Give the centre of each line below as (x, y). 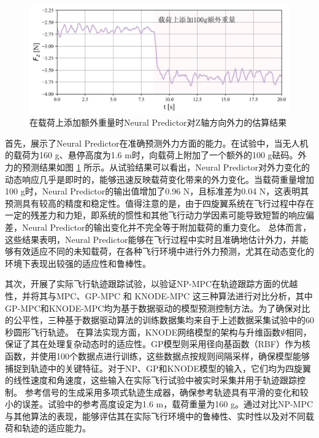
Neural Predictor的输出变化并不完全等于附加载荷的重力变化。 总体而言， (167, 227)
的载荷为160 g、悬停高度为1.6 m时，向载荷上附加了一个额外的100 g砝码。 (152, 155)
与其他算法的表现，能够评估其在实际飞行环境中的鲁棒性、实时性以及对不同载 (159, 416)
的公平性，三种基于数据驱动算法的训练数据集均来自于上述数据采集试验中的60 (159, 320)
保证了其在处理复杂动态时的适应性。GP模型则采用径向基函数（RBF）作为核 (158, 344)
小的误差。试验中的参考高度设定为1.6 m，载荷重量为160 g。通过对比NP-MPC (159, 404)
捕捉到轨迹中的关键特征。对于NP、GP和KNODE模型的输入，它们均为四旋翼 (158, 368)
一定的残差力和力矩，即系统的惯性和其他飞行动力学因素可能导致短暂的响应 (155, 215)
